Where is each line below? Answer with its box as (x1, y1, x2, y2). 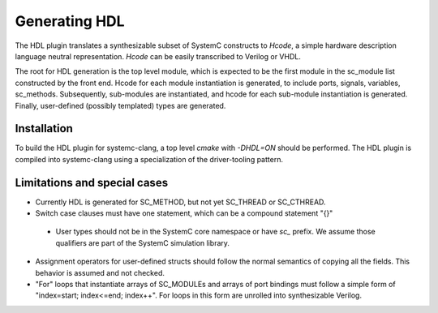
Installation (15, 122, 73, 135)
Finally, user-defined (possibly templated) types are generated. (15, 101, 226, 110)
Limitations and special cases (15, 175, 169, 190)
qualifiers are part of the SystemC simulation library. (55, 238, 230, 247)
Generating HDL (15, 12, 125, 30)
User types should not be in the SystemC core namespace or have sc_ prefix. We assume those (55, 227, 376, 237)
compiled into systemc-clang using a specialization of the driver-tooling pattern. (15, 154, 284, 164)
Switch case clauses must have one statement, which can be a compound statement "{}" (35, 208, 333, 218)
